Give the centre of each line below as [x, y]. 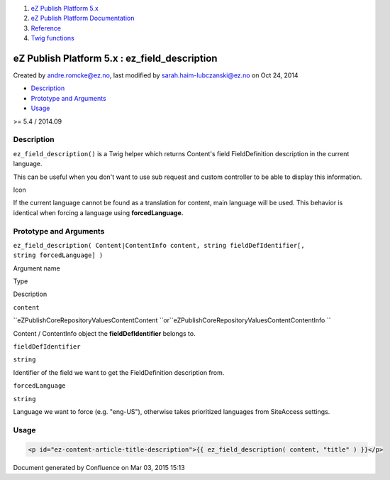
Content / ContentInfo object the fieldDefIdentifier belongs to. [104, 333]
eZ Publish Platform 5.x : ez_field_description [115, 58]
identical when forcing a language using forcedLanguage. [98, 212]
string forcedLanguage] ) [58, 255]
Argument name [37, 268]
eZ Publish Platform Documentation [83, 18]
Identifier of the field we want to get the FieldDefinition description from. [119, 372]
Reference [46, 28]
